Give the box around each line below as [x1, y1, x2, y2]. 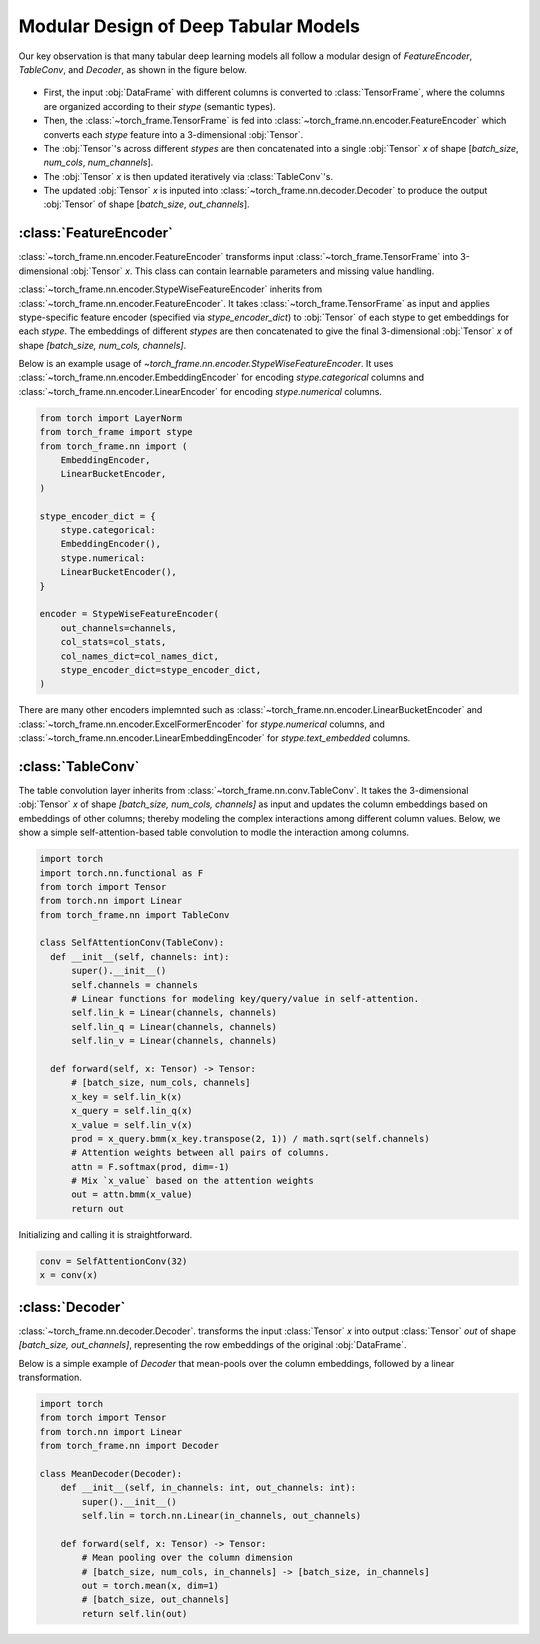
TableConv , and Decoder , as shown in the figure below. [18, 63, 247, 75]
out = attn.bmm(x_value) [71, 1189, 194, 1200]
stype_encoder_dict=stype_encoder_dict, [60, 664, 262, 675]
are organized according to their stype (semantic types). [43, 100, 276, 112]
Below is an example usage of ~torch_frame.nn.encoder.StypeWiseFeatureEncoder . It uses [18, 358, 394, 370]
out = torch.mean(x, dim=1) [81, 1580, 220, 1591]
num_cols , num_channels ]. [43, 156, 154, 169]
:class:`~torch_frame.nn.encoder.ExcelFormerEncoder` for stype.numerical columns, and [18, 718, 385, 730]
